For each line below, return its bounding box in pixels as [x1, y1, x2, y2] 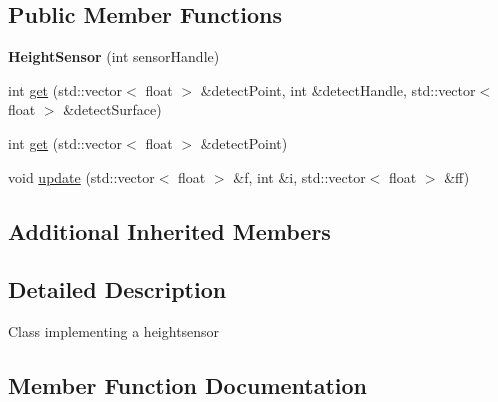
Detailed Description [8, 274, 227, 305]
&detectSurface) [63, 99, 162, 120]
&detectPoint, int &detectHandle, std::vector [200, 79, 476, 100]
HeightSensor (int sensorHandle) [8, 46, 220, 67]
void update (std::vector [8, 166, 155, 187]
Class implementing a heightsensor [8, 321, 220, 342]
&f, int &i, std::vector [233, 166, 366, 187]
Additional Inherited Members [8, 215, 331, 246]
